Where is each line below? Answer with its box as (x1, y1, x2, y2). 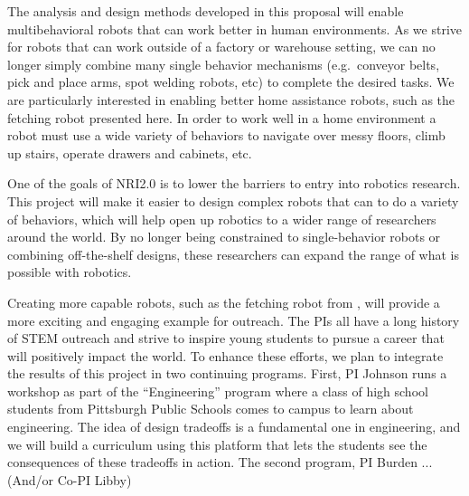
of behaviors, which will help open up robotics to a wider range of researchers (7, 209, 436, 228)
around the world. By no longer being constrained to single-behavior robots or (7, 227, 441, 246)
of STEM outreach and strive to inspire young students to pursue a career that (7, 329, 445, 348)
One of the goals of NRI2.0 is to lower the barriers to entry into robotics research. (7, 174, 461, 193)
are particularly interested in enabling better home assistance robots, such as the (7, 90, 455, 109)
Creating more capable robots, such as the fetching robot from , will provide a (7, 292, 440, 311)
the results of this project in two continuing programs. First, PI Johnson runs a (7, 364, 447, 383)
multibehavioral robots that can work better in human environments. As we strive (7, 19, 462, 38)
